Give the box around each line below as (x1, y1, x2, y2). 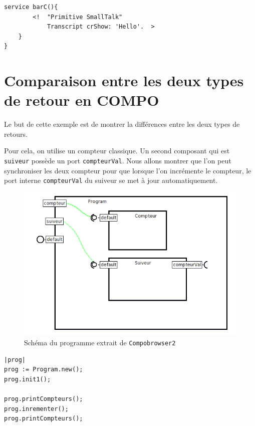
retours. (4, 128, 28, 139)
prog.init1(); (4, 375, 51, 383)
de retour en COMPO (4, 90, 159, 110)
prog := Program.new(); (4, 366, 83, 373)
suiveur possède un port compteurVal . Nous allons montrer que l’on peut (4, 155, 231, 166)
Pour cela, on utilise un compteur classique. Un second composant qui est (4, 145, 230, 156)
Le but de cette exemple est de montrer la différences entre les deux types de (4, 119, 240, 129)
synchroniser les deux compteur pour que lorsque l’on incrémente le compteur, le (4, 165, 251, 175)
